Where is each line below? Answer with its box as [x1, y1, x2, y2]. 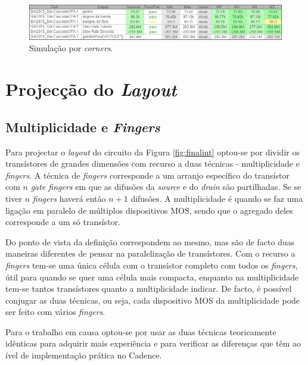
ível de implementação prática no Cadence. [5, 349, 162, 361]
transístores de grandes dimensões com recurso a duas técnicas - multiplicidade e [5, 157, 300, 170]
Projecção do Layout [5, 77, 177, 102]
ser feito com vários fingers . [5, 305, 105, 318]
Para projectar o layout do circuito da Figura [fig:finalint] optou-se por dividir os [5, 145, 300, 158]
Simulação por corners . [29, 42, 113, 54]
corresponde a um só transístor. [5, 216, 120, 228]
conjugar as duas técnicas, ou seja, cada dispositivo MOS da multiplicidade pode [5, 294, 300, 306]
